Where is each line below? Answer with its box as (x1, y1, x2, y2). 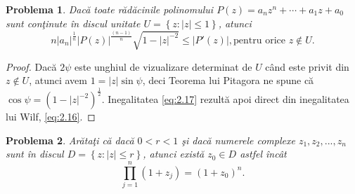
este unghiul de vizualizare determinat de (74, 59, 252, 74)
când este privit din (265, 59, 349, 74)
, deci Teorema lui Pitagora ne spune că (142, 73, 314, 88)
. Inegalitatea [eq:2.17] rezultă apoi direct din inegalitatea (101, 92, 349, 106)
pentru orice (233, 35, 286, 46)
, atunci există (143, 146, 205, 161)
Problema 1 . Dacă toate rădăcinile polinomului (6, 2, 214, 16)
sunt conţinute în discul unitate (6, 15, 141, 30)
